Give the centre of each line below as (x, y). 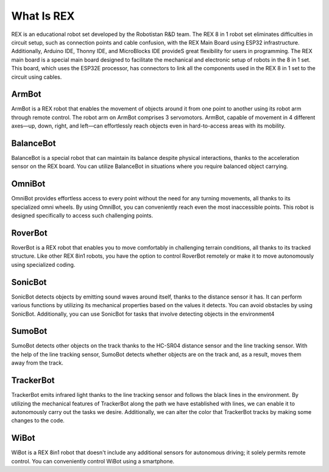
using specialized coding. (43, 264)
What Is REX (43, 16)
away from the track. (37, 363)
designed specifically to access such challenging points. (82, 216)
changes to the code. (38, 421)
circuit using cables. (37, 77)
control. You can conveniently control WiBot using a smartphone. (93, 461)
